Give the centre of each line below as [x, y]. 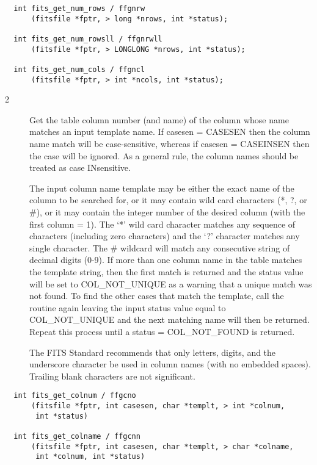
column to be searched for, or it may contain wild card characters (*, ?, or [168, 200]
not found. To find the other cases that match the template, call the [157, 296]
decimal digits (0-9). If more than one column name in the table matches [166, 260]
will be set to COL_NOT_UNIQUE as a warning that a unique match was [171, 283]
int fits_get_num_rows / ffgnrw [79, 9]
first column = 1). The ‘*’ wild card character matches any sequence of [162, 224]
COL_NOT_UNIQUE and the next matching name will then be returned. [169, 319]
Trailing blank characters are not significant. [112, 376]
